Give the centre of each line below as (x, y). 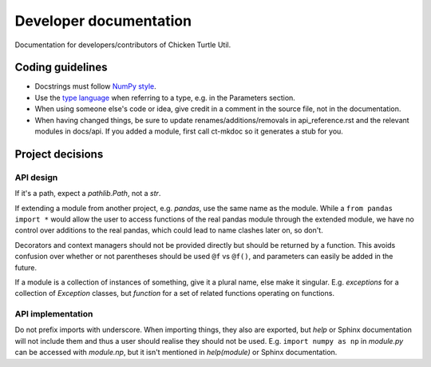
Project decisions (59, 154)
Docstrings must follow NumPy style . (96, 86)
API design (36, 178)
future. (26, 267)
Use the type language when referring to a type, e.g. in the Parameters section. (165, 98)
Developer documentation (103, 21)
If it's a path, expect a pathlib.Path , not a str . (88, 193)
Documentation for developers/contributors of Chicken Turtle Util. (123, 45)
